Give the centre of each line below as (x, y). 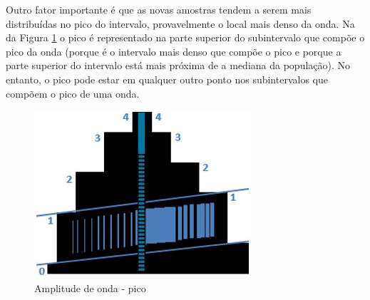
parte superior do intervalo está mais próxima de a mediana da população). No (178, 65)
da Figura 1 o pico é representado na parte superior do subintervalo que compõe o (185, 37)
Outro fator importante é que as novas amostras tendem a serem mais (159, 9)
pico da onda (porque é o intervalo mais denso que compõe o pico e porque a (174, 51)
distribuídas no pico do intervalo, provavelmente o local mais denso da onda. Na (180, 23)
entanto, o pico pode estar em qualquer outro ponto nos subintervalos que (167, 79)
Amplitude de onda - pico (90, 288)
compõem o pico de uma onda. (73, 93)
